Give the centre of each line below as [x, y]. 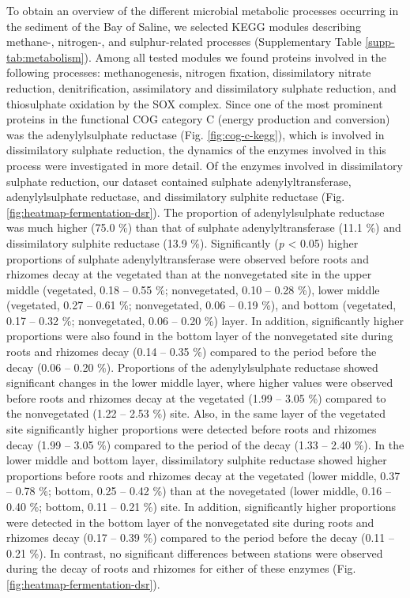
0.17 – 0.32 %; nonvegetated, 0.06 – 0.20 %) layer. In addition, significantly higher [205, 320]
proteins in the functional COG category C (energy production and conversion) [198, 119]
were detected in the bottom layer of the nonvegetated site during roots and [190, 522]
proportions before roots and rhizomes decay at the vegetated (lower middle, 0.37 [203, 475]
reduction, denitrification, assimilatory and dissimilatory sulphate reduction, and [201, 87]
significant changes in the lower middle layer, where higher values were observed [200, 382]
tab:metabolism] [45, 57]
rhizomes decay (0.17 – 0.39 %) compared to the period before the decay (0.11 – [200, 537]
